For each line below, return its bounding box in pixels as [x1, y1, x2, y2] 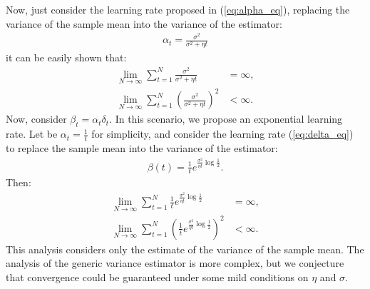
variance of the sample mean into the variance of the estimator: [6, 16, 282, 31]
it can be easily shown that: [6, 50, 127, 65]
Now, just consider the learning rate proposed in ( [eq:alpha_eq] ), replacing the [6, 2, 350, 16]
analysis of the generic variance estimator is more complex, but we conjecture [6, 255, 344, 270]
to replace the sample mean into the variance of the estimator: [6, 140, 278, 155]
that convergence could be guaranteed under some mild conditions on [6, 270, 309, 284]
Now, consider [6, 111, 67, 126]
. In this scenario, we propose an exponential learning [109, 111, 343, 126]
